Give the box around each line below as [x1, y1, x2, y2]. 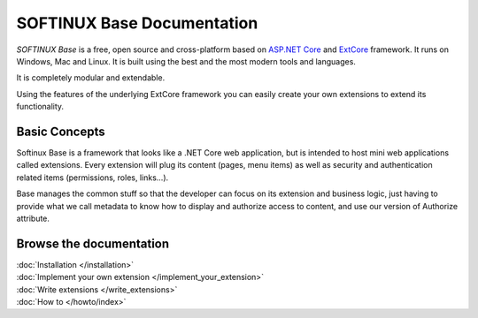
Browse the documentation [16, 236, 170, 251]
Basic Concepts [16, 124, 105, 139]
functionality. [16, 102, 65, 112]
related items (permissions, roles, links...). [16, 172, 169, 183]
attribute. [16, 213, 50, 223]
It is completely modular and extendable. [16, 72, 166, 83]
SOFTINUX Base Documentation [16, 13, 258, 33]
